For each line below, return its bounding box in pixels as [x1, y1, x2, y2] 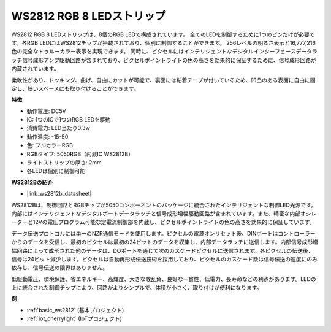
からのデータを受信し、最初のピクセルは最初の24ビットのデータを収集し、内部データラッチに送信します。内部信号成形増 [11, 238, 318, 245]
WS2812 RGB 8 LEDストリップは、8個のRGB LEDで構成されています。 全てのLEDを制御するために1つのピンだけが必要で [11, 31, 315, 38]
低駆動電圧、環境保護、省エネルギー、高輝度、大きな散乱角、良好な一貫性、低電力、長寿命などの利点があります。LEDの [11, 275, 316, 282]
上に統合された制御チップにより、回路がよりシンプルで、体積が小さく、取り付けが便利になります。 [11, 284, 262, 291]
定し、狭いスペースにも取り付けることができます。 [11, 85, 139, 92]
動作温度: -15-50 [26, 133, 69, 141]
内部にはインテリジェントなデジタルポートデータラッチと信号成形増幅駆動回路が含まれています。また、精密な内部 [11, 209, 300, 217]
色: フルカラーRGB [26, 142, 74, 149]
